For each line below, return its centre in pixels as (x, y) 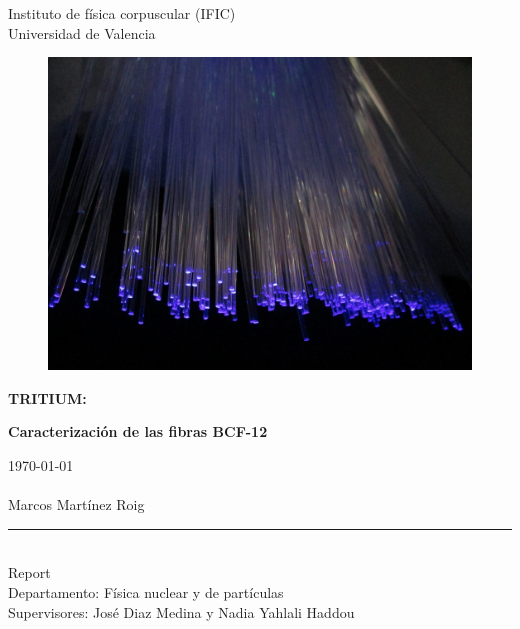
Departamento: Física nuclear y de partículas (146, 591)
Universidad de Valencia (82, 32)
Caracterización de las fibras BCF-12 (138, 431)
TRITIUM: (47, 397)
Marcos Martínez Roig (76, 504)
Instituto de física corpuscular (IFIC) (122, 13)
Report (29, 572)
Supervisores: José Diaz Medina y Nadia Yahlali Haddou (181, 611)
